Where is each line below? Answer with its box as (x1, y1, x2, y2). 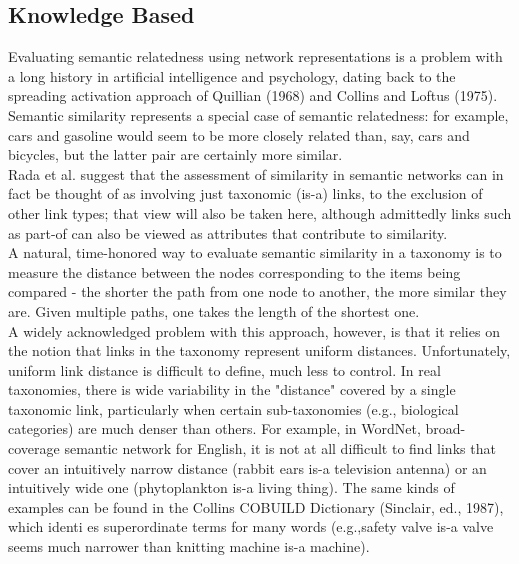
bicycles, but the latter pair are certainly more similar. (8, 144, 343, 165)
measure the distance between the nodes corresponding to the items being (8, 261, 461, 282)
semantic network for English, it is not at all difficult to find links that (64, 438, 496, 459)
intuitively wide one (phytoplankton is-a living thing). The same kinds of (8, 477, 455, 498)
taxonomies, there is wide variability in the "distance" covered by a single (8, 379, 456, 400)
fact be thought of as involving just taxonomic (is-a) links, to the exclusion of (8, 183, 483, 204)
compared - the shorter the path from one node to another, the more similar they (8, 281, 507, 302)
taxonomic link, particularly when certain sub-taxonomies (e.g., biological (8, 398, 459, 419)
